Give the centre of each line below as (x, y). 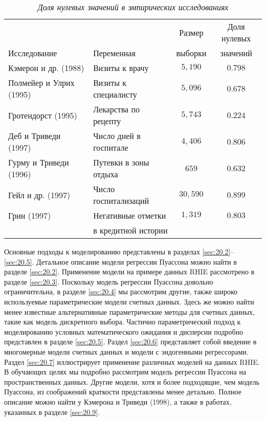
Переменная (114, 53)
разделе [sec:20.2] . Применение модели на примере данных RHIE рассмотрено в (129, 272)
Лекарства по (117, 109)
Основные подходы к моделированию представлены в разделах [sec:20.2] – (119, 251)
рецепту (107, 121)
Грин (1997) (30, 215)
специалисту (115, 94)
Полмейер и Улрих (41, 83)
